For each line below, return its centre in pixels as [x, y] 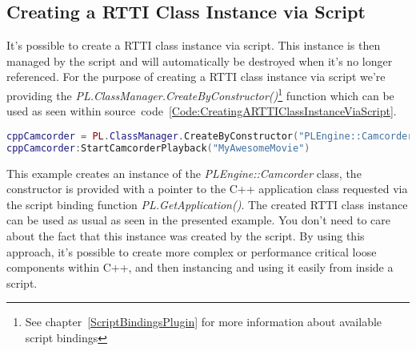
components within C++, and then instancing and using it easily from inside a [200, 267]
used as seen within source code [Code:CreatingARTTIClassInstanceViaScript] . [202, 111]
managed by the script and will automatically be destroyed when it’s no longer [200, 61]
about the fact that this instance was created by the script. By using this [186, 235]
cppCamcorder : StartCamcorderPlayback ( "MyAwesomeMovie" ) [158, 148]
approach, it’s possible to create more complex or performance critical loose [192, 251]
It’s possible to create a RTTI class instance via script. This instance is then [194, 45]
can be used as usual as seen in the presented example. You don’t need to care [198, 220]
